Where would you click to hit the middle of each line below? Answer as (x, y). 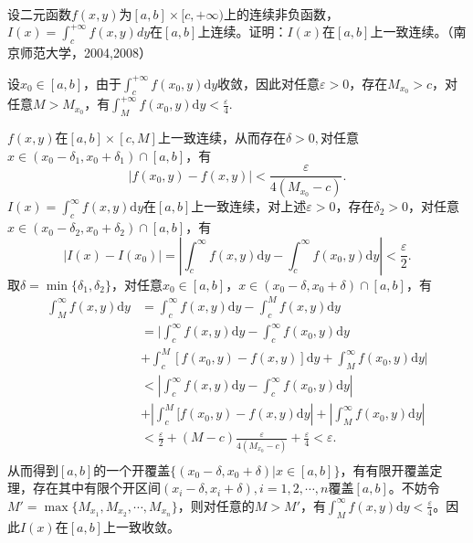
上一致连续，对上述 (249, 206)
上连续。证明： (242, 32)
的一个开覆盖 (132, 469)
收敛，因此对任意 (269, 83)
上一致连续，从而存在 (221, 138)
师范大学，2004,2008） (85, 52)
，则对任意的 (216, 505)
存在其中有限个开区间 (96, 488)
